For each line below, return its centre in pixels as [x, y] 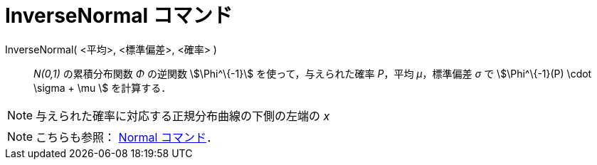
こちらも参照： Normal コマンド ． [127, 137]
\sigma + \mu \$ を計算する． [102, 87]
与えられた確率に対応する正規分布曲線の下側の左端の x [183, 116]
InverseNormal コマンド [119, 16]
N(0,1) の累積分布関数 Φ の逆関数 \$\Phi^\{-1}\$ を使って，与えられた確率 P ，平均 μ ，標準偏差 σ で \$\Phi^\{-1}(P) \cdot [313, 73]
